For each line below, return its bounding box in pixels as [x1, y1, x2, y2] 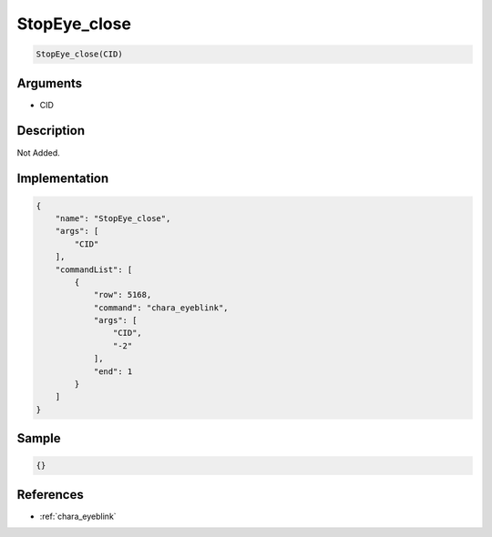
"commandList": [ [55, 264, 133, 275]
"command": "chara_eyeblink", [93, 302, 229, 313]
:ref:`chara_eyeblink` [39, 511, 118, 522]
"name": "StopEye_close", [55, 213, 171, 223]
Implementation [16, 171, 109, 187]
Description [16, 123, 86, 138]
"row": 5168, [93, 289, 152, 300]
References [16, 487, 84, 502]
